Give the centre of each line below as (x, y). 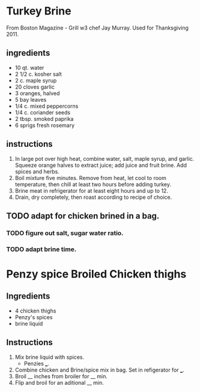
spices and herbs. (37, 171)
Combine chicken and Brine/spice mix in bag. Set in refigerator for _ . (99, 370)
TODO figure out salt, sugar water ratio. (65, 233)
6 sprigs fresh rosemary (45, 125)
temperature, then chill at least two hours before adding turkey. (93, 184)
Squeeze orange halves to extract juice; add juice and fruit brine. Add (101, 165)
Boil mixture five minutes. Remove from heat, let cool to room (90, 178)
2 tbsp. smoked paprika (44, 119)
